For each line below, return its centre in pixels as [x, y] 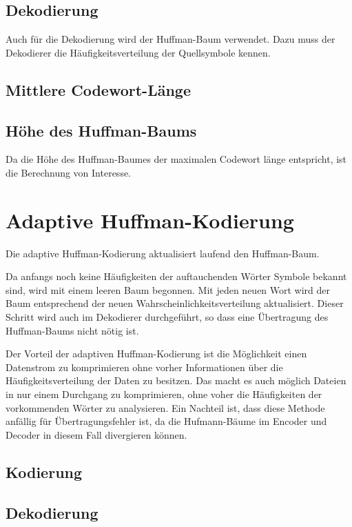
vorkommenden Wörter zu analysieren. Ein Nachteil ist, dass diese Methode [165, 407]
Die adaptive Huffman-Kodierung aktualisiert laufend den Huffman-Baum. [163, 253]
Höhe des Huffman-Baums [101, 130]
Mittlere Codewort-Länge [98, 89]
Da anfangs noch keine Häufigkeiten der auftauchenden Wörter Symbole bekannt [176, 276]
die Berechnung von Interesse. [69, 172]
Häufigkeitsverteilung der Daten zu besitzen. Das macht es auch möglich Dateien [176, 380]
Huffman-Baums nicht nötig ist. [72, 330]
